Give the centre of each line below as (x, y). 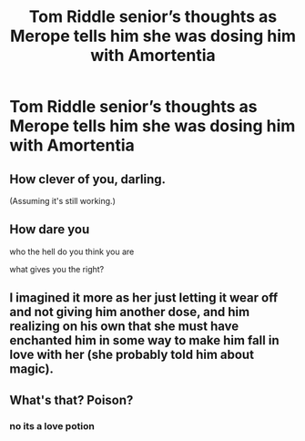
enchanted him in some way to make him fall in (144, 340)
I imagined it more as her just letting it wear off (144, 298)
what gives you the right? (57, 269)
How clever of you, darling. (88, 179)
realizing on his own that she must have (124, 327)
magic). (32, 369)
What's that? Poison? (71, 400)
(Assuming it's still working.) (63, 201)
